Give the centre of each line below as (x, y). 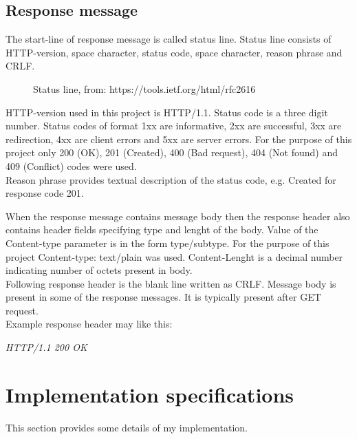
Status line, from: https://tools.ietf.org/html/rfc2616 (144, 88)
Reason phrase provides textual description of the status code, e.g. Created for (171, 179)
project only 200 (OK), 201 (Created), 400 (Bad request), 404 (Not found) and (172, 152)
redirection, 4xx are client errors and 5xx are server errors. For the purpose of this (179, 139)
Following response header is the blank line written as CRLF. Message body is (171, 283)
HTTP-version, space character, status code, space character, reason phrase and (174, 52)
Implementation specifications (150, 394)
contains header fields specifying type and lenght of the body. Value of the (162, 229)
